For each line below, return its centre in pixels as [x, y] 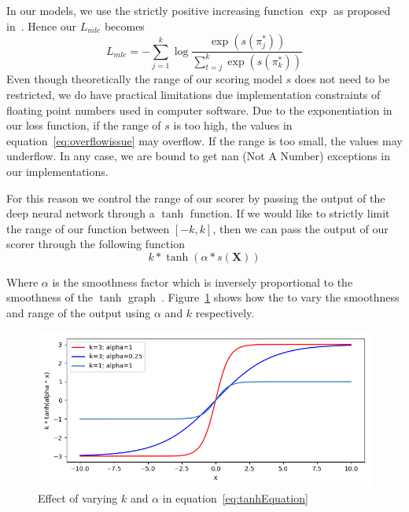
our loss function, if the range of [84, 125]
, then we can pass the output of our [300, 228]
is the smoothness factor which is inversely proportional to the [203, 282]
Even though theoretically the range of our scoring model [144, 79]
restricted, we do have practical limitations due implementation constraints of [193, 94]
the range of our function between [88, 228]
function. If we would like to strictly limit [290, 213]
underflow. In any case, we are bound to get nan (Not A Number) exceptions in [198, 156]
